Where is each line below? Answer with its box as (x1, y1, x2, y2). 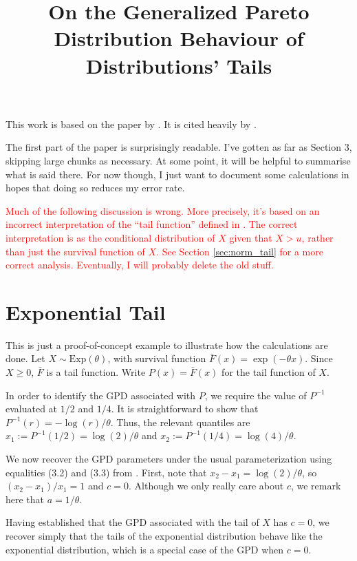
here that (6, 491, 45, 506)
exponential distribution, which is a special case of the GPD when (6, 542, 284, 556)
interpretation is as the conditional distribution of (6, 230, 215, 244)
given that (229, 230, 272, 244)
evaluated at (6, 401, 58, 416)
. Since (305, 351, 333, 366)
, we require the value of (204, 388, 307, 402)
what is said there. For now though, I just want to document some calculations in (6, 167, 349, 181)
